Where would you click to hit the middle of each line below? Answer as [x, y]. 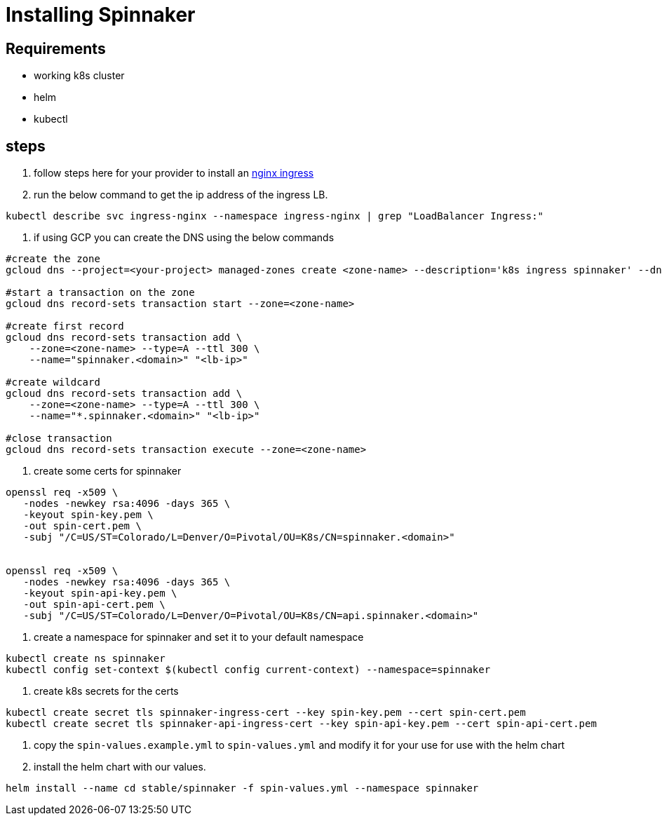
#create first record [65, 326]
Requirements [56, 48]
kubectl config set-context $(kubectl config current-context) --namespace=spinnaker [248, 670]
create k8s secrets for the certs [106, 691]
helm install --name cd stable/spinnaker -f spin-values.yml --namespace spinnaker [242, 788]
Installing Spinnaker [101, 15]
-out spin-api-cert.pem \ [94, 605]
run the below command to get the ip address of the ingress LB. [181, 195]
